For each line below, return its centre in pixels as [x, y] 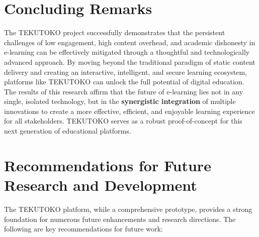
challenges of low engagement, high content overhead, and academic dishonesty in [130, 42]
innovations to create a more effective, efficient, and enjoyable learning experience [129, 111]
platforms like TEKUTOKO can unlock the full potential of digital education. [124, 82]
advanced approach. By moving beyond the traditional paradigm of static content [130, 62]
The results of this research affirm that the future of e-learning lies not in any [124, 91]
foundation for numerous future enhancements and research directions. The [120, 219]
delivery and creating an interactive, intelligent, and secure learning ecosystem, [126, 72]
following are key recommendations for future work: [83, 229]
